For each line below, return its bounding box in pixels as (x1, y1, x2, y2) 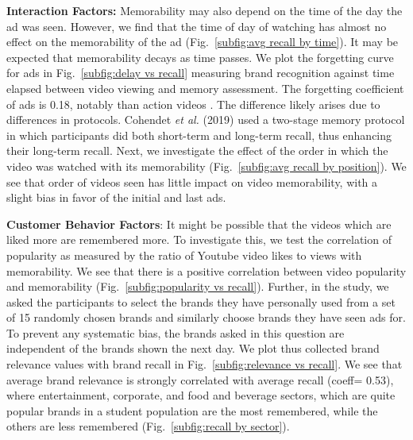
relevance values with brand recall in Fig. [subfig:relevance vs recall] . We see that (6, 356, 403, 372)
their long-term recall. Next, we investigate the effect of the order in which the (6, 142, 388, 159)
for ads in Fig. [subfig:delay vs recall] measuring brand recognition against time (6, 64, 395, 81)
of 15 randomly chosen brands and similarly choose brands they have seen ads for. (6, 309, 406, 326)
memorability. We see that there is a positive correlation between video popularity (6, 262, 407, 279)
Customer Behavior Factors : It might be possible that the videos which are (6, 215, 392, 232)
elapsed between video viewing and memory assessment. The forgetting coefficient (6, 79, 404, 96)
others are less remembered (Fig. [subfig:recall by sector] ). (6, 418, 290, 434)
